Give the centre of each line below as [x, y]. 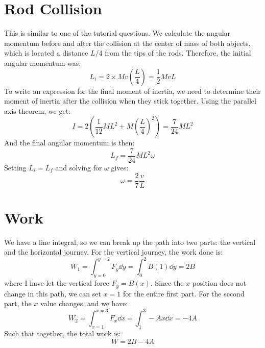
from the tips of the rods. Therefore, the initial [178, 53]
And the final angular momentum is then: [69, 143]
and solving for [79, 167]
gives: [120, 167]
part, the [18, 303]
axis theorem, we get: [37, 110]
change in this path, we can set [53, 293]
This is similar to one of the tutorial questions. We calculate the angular [117, 33]
